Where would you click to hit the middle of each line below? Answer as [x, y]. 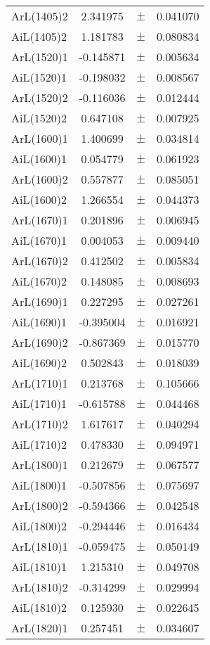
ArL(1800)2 [40, 505]
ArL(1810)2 [40, 587]
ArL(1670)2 [40, 261]
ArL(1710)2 [40, 424]
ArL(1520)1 [40, 57]
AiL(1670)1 [39, 240]
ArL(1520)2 [40, 97]
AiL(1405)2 [39, 36]
